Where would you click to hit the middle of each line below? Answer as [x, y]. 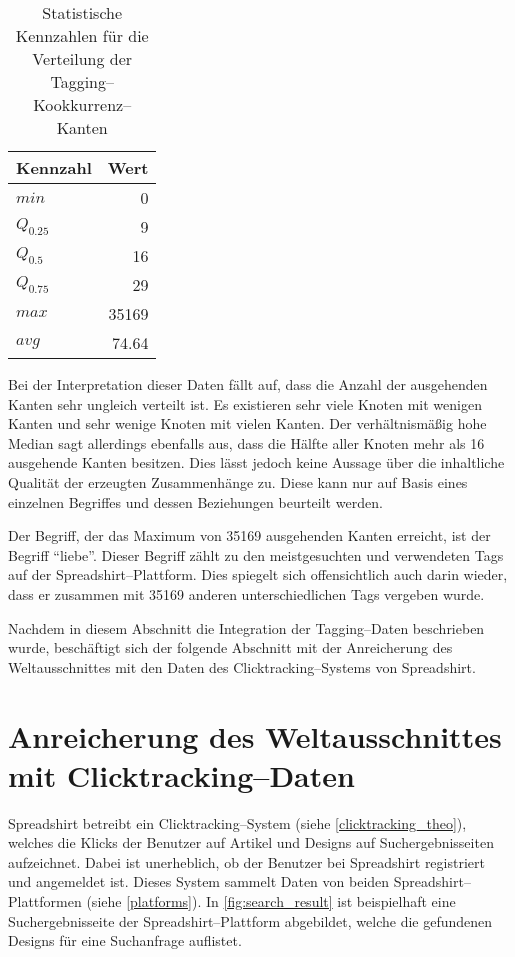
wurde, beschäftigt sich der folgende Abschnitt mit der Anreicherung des [230, 647]
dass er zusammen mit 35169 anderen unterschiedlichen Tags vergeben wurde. [246, 593]
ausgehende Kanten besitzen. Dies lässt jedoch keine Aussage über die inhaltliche [256, 462]
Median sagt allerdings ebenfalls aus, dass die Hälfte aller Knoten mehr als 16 [246, 442]
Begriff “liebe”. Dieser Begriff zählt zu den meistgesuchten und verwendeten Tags [256, 554]
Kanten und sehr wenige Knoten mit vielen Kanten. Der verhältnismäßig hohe [247, 423]
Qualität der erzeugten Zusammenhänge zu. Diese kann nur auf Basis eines [238, 481]
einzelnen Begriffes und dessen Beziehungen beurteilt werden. [195, 501]
